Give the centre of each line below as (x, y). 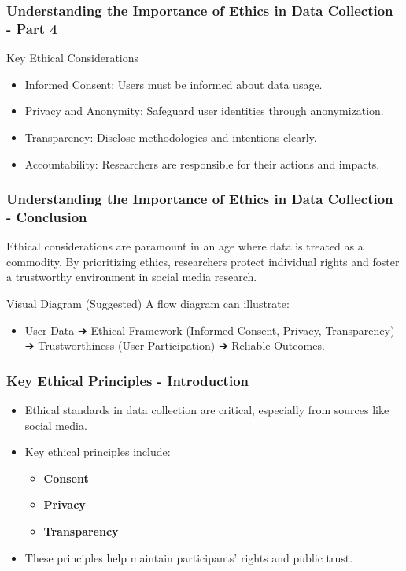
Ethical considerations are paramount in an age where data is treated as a (185, 246)
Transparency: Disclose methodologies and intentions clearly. (171, 137)
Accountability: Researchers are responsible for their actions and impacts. (202, 163)
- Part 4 (32, 28)
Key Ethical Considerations (73, 58)
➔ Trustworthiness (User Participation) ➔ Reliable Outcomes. (175, 345)
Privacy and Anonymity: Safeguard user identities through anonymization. (204, 111)
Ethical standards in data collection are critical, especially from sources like (207, 410)
